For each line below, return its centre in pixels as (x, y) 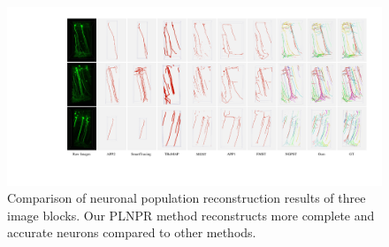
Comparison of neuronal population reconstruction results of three (187, 198)
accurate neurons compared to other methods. (132, 232)
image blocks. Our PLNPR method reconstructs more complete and (191, 215)
